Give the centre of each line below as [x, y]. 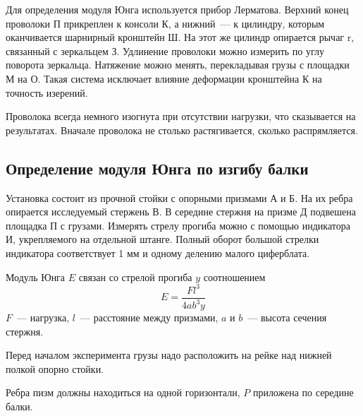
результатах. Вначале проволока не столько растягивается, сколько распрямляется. [182, 130]
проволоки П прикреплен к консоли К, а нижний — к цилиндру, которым [165, 23]
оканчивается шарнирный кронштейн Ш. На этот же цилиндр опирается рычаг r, [180, 37]
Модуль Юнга [36, 277]
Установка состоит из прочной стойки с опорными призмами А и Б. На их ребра [179, 197]
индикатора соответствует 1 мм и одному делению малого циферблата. [158, 252]
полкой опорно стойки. [55, 368]
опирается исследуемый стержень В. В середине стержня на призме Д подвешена [181, 212]
